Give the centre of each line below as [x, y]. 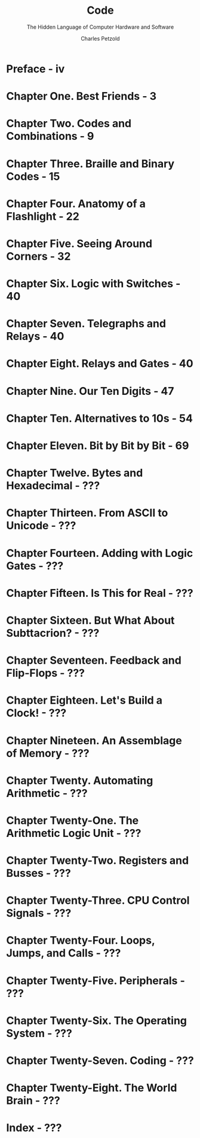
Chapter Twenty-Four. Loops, [81, 941]
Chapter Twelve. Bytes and [75, 473]
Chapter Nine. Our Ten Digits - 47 [90, 391]
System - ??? [39, 1033]
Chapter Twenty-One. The [73, 820]
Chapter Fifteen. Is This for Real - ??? [100, 593]
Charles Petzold [100, 38]
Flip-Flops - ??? [46, 673]
